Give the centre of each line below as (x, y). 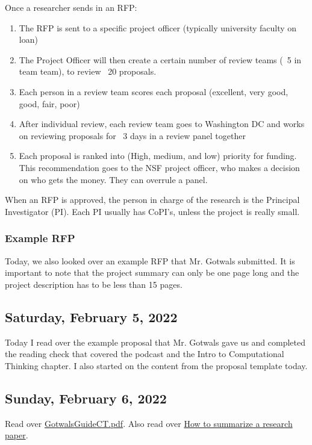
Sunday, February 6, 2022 (86, 398)
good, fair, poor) (49, 103)
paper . (17, 435)
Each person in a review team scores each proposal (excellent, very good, (154, 91)
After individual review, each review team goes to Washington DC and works (162, 124)
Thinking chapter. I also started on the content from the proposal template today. (156, 365)
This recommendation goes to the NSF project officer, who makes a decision (159, 167)
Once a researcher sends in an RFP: (71, 7)
